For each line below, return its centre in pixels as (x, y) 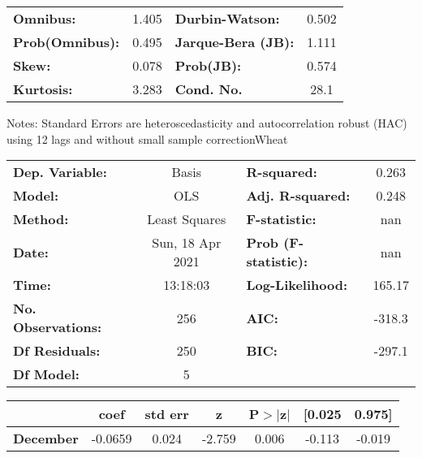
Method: (41, 219)
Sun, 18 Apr (187, 243)
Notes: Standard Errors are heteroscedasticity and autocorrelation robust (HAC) (207, 123)
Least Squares (187, 219)
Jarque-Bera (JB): (235, 42)
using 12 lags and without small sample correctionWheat (147, 138)
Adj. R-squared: (298, 196)
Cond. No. (209, 89)
